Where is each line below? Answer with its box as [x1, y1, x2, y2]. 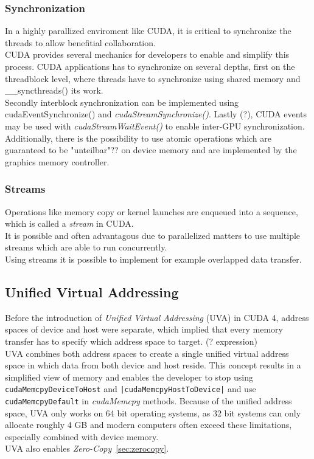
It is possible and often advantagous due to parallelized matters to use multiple [5, 229, 301, 241]
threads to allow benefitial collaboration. [5, 36, 156, 49]
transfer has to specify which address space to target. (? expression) [5, 334, 257, 347]
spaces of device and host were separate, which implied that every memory [5, 323, 283, 336]
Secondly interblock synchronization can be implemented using [5, 95, 239, 108]
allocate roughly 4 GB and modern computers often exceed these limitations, [5, 418, 292, 431]
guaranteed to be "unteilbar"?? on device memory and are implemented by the [5, 143, 297, 156]
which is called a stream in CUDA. [5, 217, 134, 230]
